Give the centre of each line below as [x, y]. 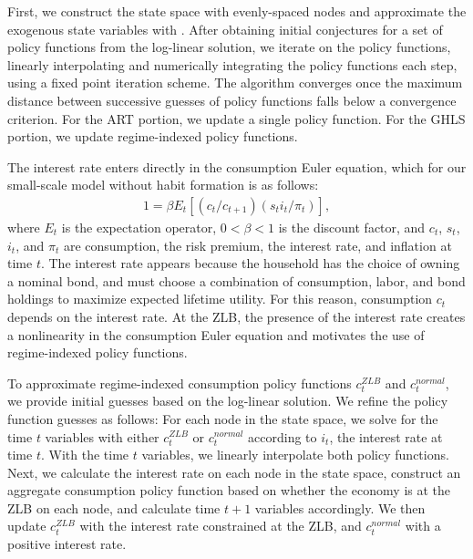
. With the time [85, 455]
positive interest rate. [67, 544]
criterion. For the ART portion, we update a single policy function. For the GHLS [236, 118]
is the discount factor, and [352, 227]
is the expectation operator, [139, 227]
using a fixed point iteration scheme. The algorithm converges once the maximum [235, 83]
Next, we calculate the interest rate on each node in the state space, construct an [234, 472]
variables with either [102, 436]
